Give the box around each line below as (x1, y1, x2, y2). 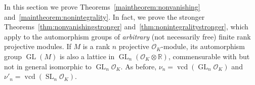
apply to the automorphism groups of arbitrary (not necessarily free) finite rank (4, 31, 251, 41)
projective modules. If (4, 41, 71, 52)
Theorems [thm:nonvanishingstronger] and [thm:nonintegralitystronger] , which (4, 21, 248, 32)
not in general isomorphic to (4, 61, 92, 71)
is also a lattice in (59, 51, 115, 61)
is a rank (82, 41, 110, 52)
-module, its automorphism (161, 41, 245, 52)
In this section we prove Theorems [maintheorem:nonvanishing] (4, 2, 200, 12)
